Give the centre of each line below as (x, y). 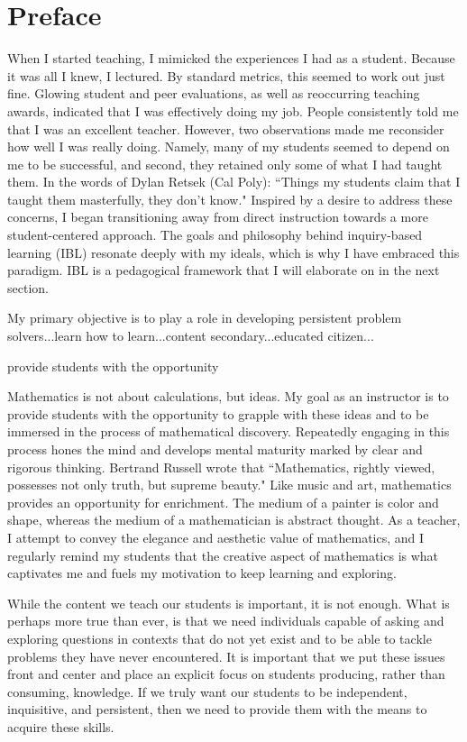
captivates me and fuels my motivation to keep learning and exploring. (202, 573)
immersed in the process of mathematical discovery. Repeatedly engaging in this (229, 431)
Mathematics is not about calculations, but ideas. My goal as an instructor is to (228, 396)
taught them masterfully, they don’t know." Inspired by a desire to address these (230, 199)
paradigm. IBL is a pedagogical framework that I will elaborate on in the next (224, 270)
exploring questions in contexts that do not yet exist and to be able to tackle (220, 638)
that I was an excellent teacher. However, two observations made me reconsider (226, 128)
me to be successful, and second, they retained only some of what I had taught (225, 164)
